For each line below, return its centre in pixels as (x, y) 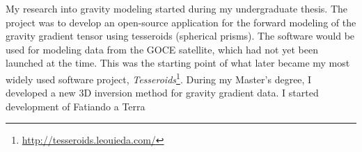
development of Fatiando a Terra (76, 106)
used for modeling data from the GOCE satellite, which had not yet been (162, 49)
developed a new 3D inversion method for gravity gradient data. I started (162, 93)
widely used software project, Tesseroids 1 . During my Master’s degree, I (159, 78)
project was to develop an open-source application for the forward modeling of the (181, 22)
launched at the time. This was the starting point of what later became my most (178, 63)
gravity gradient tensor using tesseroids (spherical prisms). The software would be (180, 36)
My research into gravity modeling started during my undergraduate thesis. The (176, 8)
